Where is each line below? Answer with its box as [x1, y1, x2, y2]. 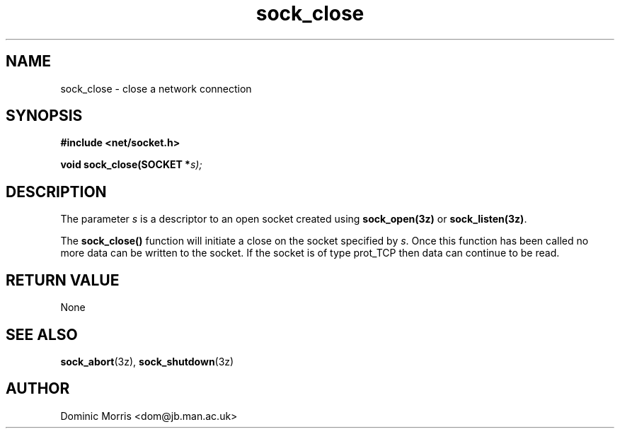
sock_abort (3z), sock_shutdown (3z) [60, 355, 234, 368]
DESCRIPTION [6, 182, 107, 201]
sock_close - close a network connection [60, 82, 252, 95]
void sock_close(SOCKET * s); [60, 158, 202, 171]
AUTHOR [6, 380, 70, 398]
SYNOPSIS [6, 107, 83, 125]
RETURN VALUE [6, 271, 120, 289]
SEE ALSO [6, 325, 78, 344]
